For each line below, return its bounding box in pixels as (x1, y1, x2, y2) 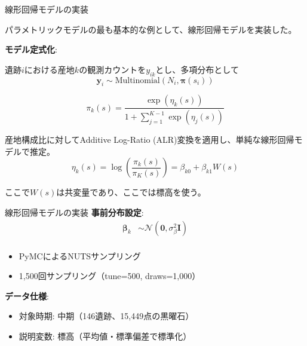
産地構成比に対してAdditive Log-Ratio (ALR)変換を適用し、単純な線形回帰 (5, 133, 294, 146)
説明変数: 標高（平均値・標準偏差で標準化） (19, 330, 192, 342)
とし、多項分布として (155, 63, 239, 75)
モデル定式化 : (5, 43, 57, 56)
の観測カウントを (79, 63, 146, 75)
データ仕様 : (5, 289, 49, 302)
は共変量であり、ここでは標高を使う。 (56, 186, 206, 198)
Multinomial (115, 76, 160, 85)
